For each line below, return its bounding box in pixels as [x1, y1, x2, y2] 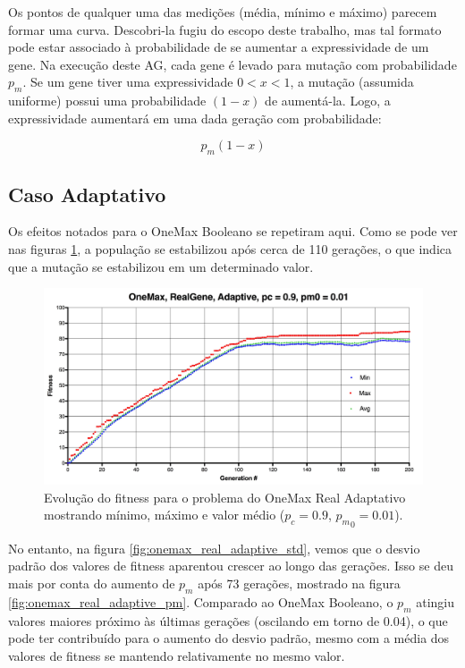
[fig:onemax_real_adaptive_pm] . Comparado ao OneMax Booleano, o [8, 592, 393, 611]
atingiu [416, 592, 454, 611]
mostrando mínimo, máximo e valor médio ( [44, 505, 285, 524]
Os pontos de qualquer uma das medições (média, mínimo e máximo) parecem [8, 3, 437, 21]
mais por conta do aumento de [8, 573, 175, 592]
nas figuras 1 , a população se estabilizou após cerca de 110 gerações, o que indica [8, 239, 452, 258]
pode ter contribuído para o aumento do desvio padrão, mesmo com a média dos [8, 629, 450, 647]
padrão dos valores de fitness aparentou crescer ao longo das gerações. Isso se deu [8, 556, 453, 575]
